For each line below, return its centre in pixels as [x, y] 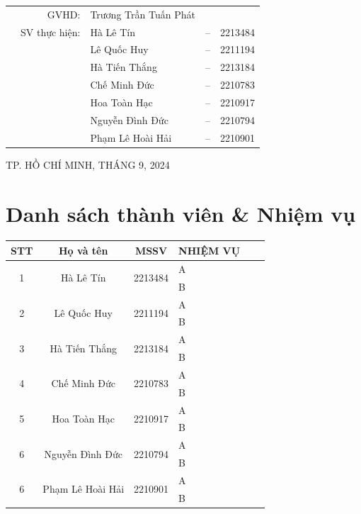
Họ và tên [84, 250]
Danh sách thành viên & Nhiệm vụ [181, 213]
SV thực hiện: [51, 32]
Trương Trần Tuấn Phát [143, 14]
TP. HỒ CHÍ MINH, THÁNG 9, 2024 [88, 164]
